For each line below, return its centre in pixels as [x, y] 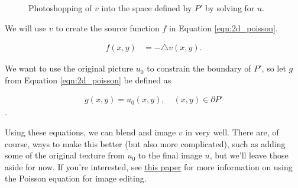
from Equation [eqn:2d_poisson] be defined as [88, 80]
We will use [26, 27]
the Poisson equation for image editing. [76, 178]
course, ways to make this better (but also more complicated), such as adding [145, 143]
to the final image [170, 155]
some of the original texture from [65, 155]
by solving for [230, 8]
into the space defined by [147, 8]
